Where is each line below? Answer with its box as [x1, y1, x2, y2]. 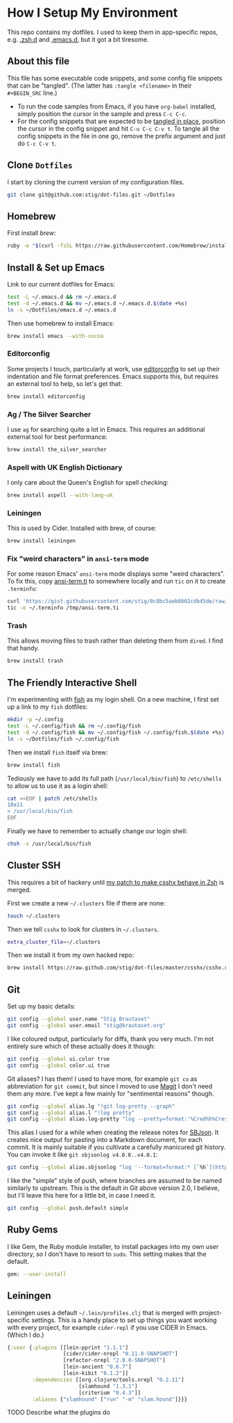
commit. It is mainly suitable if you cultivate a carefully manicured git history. [7, 1143, 226, 1152]
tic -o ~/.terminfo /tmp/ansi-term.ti [7, 604, 119, 611]
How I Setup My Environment [7, 5, 178, 21]
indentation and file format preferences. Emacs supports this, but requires [7, 372, 218, 380]
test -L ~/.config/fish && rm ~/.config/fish [7, 723, 141, 730]
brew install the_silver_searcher [7, 446, 107, 453]
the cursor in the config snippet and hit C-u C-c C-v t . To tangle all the [17, 124, 220, 133]
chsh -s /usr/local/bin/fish [7, 840, 92, 848]
